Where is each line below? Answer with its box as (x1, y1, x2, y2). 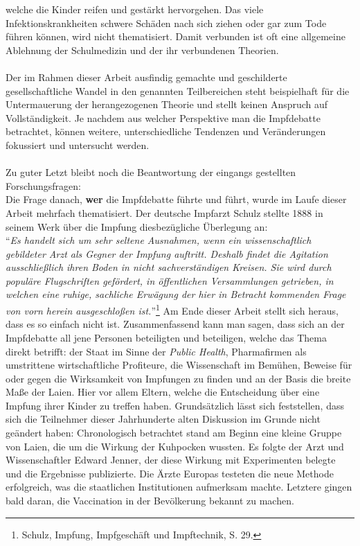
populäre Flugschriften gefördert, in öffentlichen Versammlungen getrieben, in (6, 273, 334, 288)
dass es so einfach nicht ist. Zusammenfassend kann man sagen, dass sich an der (6, 317, 345, 331)
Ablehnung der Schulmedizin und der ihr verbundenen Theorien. (6, 42, 279, 57)
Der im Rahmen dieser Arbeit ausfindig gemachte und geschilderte (6, 69, 287, 84)
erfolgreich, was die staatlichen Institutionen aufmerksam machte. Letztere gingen (6, 479, 352, 494)
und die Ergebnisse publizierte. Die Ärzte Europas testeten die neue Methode (6, 466, 334, 480)
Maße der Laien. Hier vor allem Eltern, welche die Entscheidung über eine (6, 385, 320, 399)
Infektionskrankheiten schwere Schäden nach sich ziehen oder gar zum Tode (6, 15, 327, 30)
